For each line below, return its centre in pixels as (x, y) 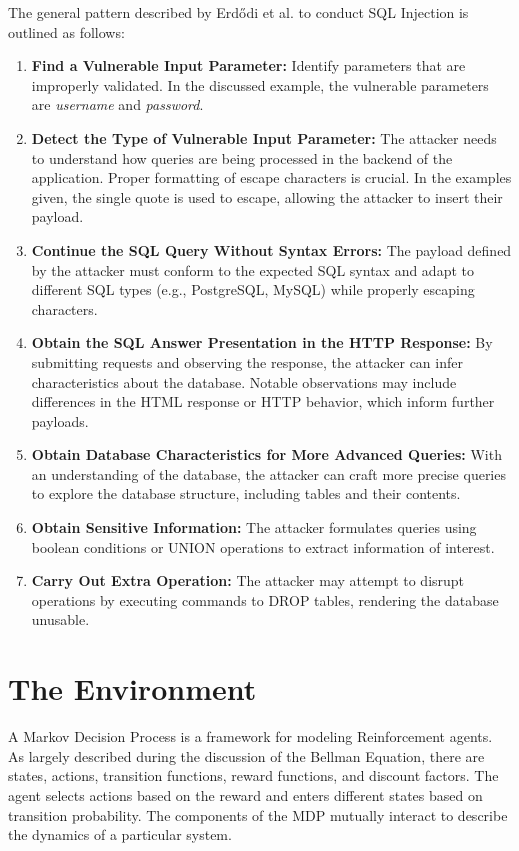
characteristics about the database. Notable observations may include (244, 381)
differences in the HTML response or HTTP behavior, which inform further (263, 401)
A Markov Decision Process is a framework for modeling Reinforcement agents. (250, 736)
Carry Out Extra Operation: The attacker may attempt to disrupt (248, 580)
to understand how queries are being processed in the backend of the (242, 157)
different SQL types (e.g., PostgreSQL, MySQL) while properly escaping (253, 289)
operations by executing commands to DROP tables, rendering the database (265, 599)
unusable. (60, 619)
